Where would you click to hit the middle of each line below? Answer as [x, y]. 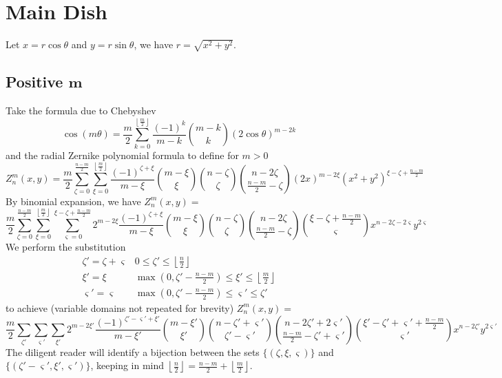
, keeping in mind [127, 365]
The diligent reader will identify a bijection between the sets [133, 351]
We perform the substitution [66, 247]
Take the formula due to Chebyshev [81, 111]
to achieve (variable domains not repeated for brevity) [120, 307]
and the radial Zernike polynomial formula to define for [122, 155]
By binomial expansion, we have [73, 201]
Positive [34, 82]
